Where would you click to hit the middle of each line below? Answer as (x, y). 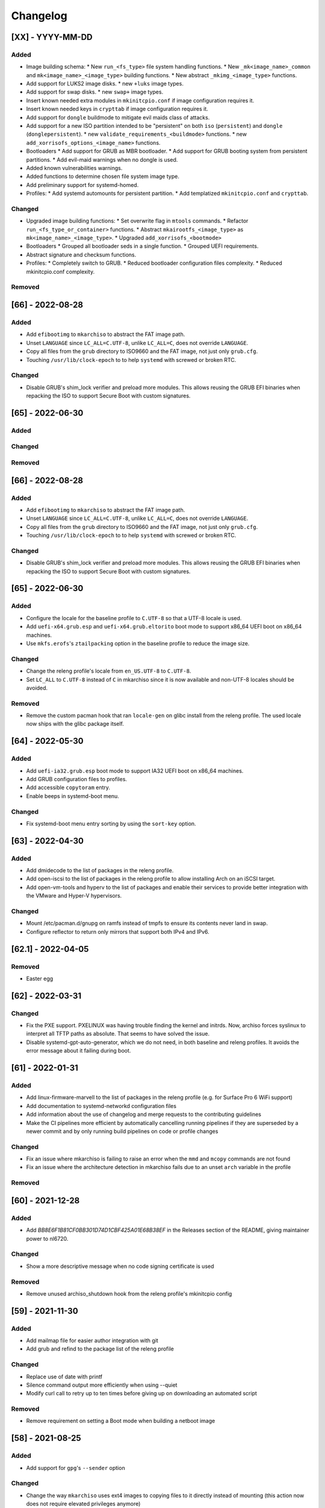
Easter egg (40, 978)
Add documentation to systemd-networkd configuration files (101, 1106)
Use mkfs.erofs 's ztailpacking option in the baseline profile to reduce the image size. (138, 643)
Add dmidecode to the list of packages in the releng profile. (100, 870)
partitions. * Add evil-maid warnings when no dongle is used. (102, 159)
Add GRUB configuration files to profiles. (77, 779)
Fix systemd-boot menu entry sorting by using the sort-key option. (111, 823)
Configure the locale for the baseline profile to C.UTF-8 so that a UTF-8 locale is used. (134, 618)
